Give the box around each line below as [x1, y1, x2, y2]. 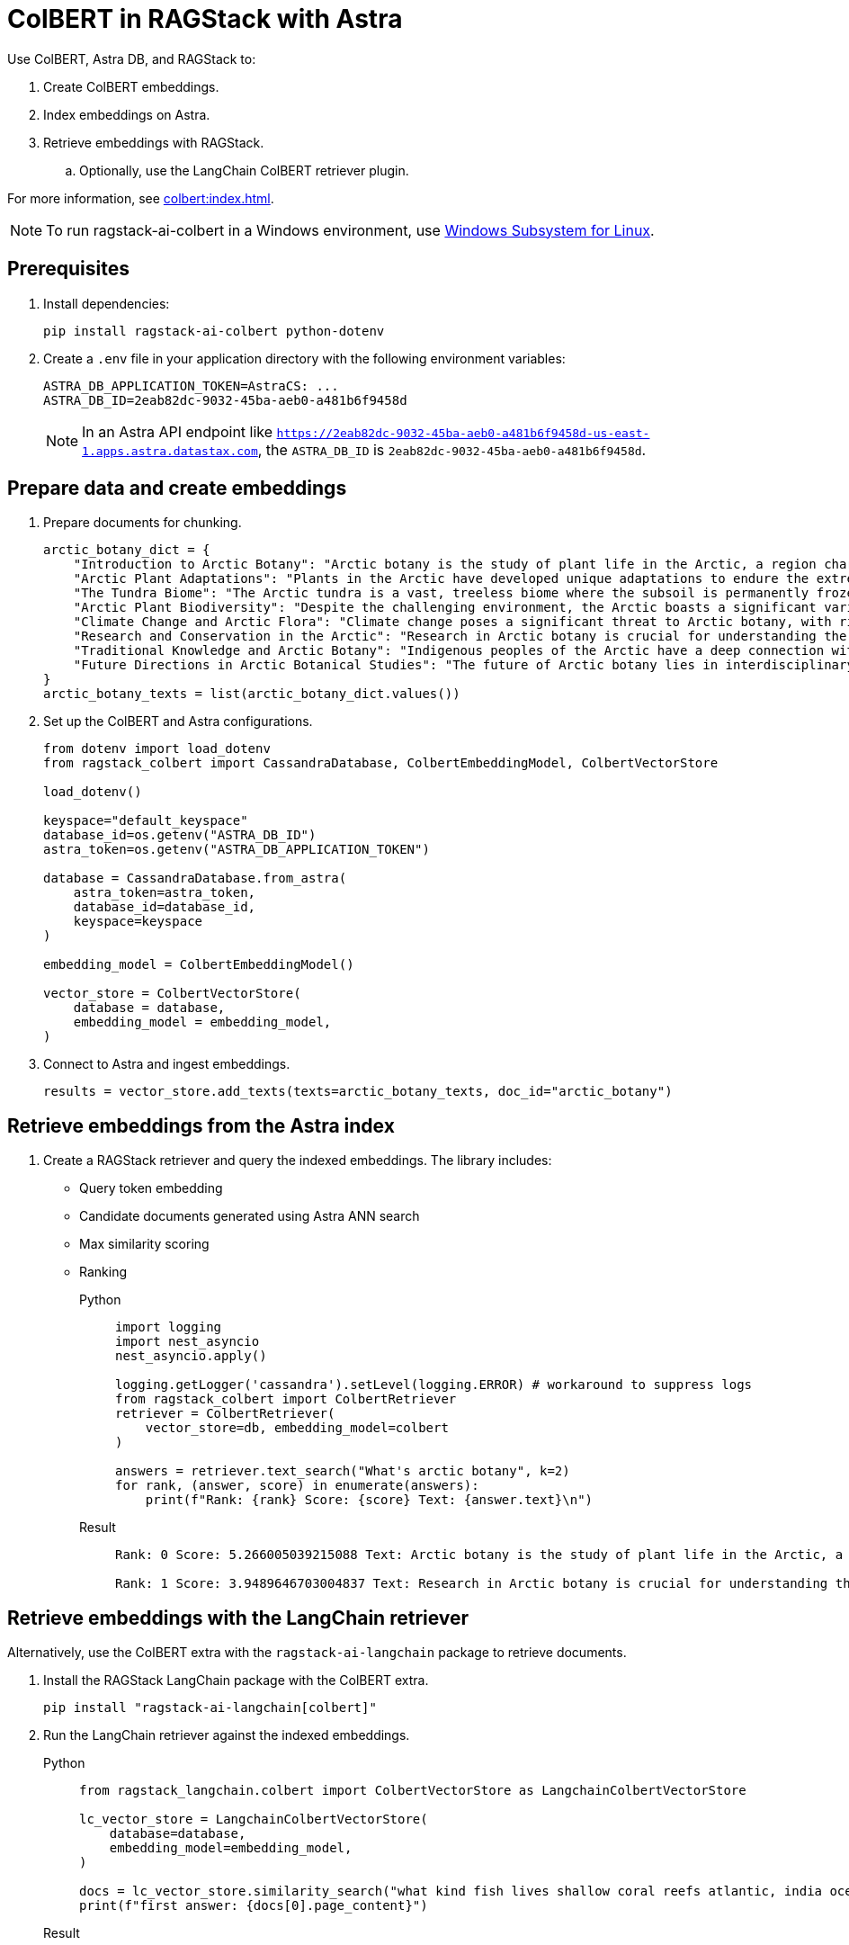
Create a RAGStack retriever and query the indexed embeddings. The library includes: [43, 1152, 552, 1169]
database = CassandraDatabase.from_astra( [43, 871, 347, 886]
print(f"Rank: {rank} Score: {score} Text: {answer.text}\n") [145, 1492, 594, 1508]
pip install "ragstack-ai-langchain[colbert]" [43, 1700, 377, 1716]
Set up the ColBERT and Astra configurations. [43, 713, 313, 730]
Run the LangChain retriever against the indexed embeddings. [43, 1727, 410, 1743]
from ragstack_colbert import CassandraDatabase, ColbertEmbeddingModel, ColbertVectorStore [43, 756, 719, 771]
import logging [115, 1320, 222, 1335]
